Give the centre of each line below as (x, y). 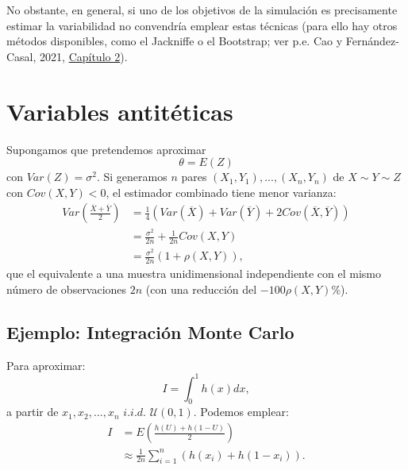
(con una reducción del (201, 289)
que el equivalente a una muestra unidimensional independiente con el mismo (194, 274)
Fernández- (372, 41)
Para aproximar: (46, 365)
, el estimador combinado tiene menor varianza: (221, 192)
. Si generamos (132, 177)
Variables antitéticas (120, 111)
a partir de (33, 412)
